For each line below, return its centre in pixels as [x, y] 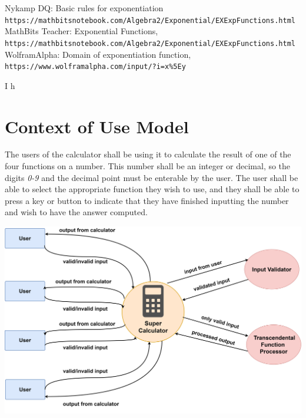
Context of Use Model [97, 126]
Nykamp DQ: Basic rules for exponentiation [84, 8]
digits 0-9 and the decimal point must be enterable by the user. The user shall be [152, 177]
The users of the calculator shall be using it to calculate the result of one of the [148, 154]
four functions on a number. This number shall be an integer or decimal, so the [148, 166]
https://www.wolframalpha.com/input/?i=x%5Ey [95, 67]
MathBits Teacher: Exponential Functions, [82, 31]
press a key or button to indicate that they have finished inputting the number [147, 200]
